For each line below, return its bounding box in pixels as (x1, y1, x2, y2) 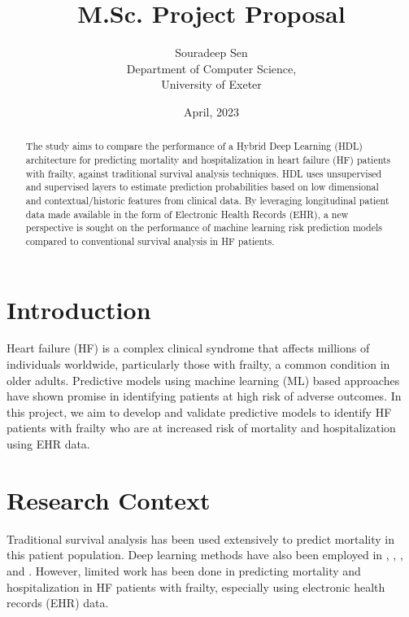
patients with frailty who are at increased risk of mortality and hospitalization (7, 419, 396, 436)
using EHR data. (7, 435, 90, 453)
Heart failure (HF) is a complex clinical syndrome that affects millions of (7, 339, 370, 357)
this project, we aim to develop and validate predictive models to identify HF (7, 403, 392, 420)
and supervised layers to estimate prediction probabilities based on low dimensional (25, 180, 379, 194)
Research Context (7, 483, 211, 516)
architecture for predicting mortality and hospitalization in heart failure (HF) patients (25, 152, 391, 166)
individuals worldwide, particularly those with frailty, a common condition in (7, 356, 390, 373)
